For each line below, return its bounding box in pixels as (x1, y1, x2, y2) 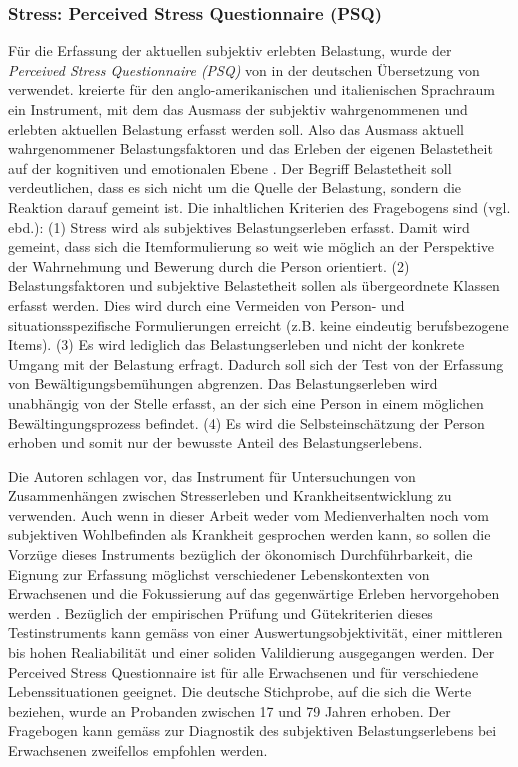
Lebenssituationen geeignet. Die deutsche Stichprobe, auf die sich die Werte (8, 681, 472, 702)
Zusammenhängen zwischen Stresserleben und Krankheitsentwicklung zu (8, 485, 452, 506)
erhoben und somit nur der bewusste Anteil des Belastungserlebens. (8, 432, 423, 453)
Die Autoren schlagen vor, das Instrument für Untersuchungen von (8, 465, 416, 486)
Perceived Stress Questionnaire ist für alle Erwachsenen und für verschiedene (8, 661, 479, 682)
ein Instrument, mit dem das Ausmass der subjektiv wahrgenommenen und (8, 99, 468, 119)
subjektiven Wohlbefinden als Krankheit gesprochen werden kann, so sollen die (8, 524, 491, 545)
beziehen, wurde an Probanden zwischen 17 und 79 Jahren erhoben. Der (8, 700, 451, 721)
